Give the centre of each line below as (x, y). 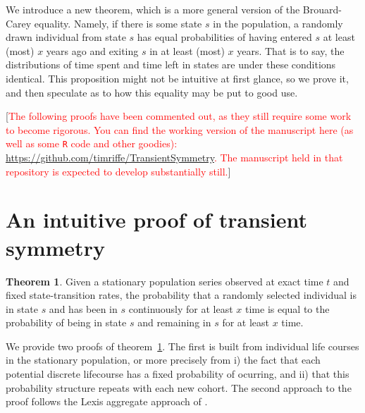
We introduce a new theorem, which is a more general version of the (153, 9)
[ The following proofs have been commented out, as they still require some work (179, 116)
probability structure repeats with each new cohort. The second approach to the (179, 387)
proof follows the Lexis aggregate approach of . (107, 401)
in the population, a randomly (278, 23)
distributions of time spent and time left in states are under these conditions (171, 64)
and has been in (83, 308)
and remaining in (174, 322)
